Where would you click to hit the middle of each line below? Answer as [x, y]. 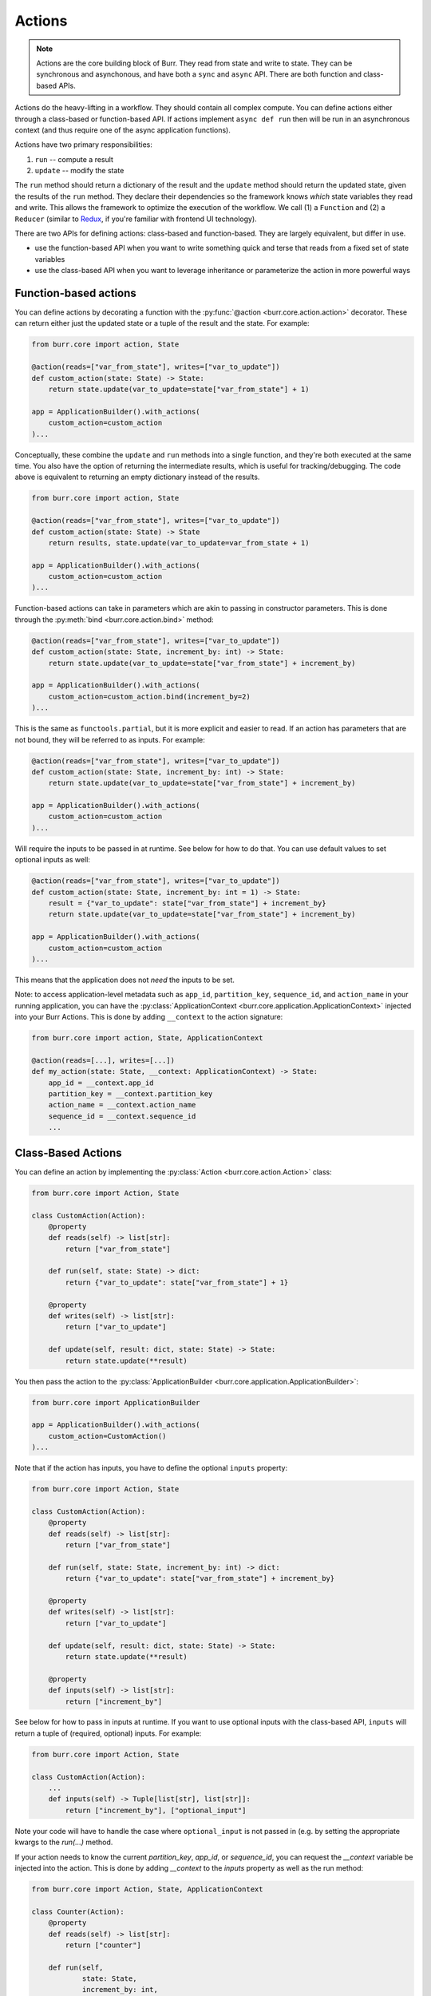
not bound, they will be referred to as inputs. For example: [110, 739]
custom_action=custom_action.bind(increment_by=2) [149, 696]
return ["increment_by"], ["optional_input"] [156, 1810]
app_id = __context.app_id [101, 1083]
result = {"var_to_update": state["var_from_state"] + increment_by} [187, 903]
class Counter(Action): [78, 1911]
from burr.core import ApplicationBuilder [116, 1402]
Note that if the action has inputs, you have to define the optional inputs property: [151, 1468]
